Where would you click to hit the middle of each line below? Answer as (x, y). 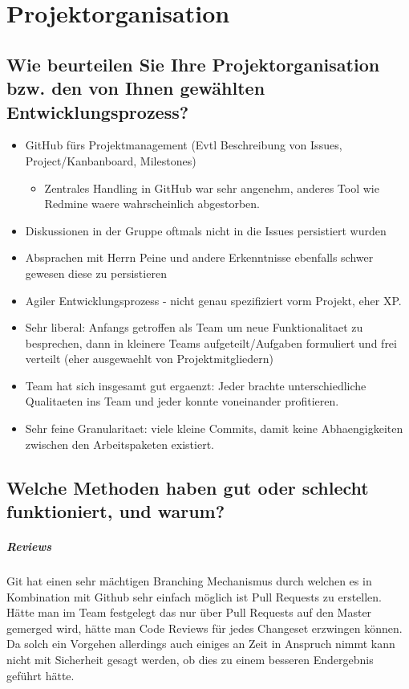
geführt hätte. (40, 675)
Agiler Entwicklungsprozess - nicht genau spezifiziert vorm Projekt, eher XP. (213, 300)
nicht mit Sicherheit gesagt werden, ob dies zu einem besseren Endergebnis (190, 659)
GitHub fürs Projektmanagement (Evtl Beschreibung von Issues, (184, 145)
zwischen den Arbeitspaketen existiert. (119, 444)
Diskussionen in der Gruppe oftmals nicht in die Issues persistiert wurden (206, 230)
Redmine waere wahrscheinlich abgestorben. (152, 204)
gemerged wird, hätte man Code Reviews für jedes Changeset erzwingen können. (204, 628)
